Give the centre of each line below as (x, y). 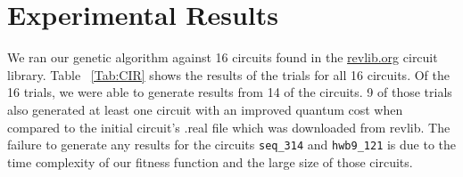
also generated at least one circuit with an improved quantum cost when (205, 109)
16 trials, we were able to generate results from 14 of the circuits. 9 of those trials (230, 92)
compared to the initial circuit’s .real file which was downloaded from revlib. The (229, 127)
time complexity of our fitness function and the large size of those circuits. (210, 161)
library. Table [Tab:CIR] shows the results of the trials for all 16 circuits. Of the (228, 74)
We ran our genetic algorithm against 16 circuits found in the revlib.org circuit (223, 57)
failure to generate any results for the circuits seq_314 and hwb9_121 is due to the (232, 145)
